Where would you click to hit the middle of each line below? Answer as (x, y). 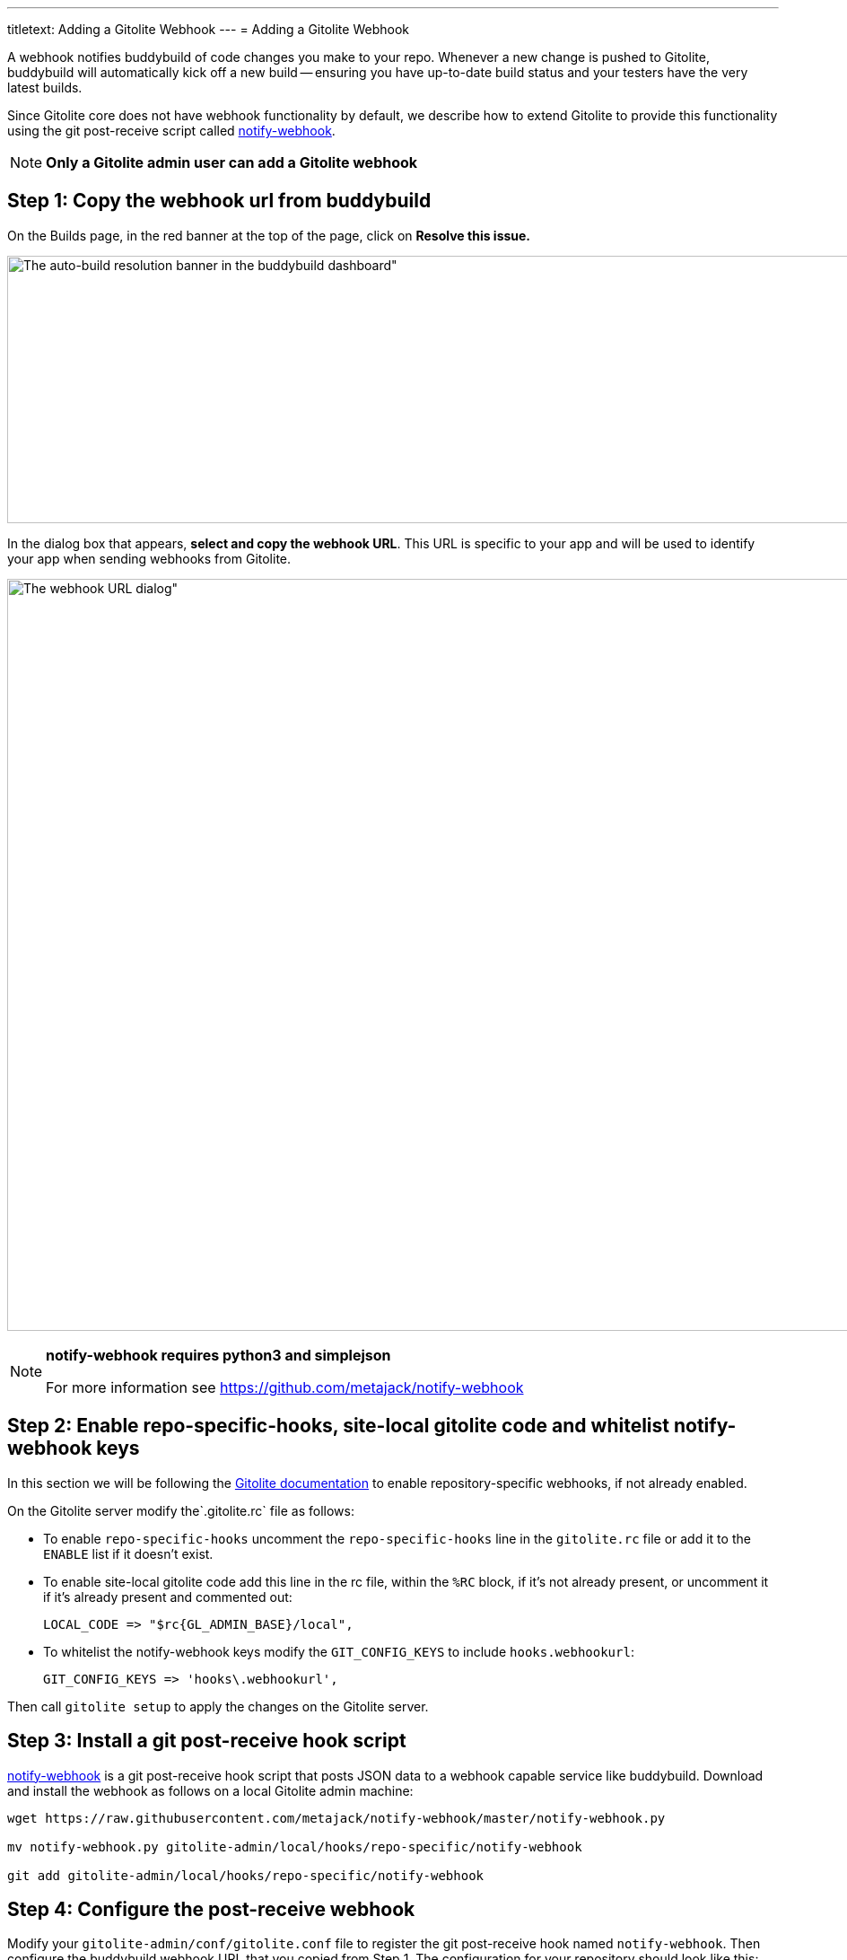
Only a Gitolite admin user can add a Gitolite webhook (232, 162)
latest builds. (45, 87)
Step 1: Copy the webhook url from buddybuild (219, 201)
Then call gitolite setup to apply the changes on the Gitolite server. (218, 1706)
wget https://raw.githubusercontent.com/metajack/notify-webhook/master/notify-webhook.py (336, 1818)
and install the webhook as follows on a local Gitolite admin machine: (210, 1790)
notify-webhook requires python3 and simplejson (218, 1355)
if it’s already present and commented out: (168, 1597)
